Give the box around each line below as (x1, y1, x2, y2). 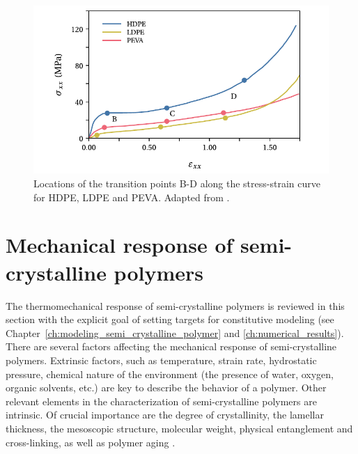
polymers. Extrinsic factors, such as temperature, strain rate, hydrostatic (6, 352, 317, 367)
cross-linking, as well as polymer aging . (6, 435, 176, 449)
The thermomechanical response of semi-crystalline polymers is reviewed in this (6, 298, 345, 313)
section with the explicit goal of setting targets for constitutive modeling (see (6, 312, 334, 327)
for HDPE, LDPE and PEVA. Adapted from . (33, 189, 230, 204)
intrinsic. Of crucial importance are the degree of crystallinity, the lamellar (6, 407, 325, 422)
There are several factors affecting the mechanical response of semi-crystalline (6, 339, 337, 354)
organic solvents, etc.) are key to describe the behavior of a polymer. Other (6, 380, 327, 395)
